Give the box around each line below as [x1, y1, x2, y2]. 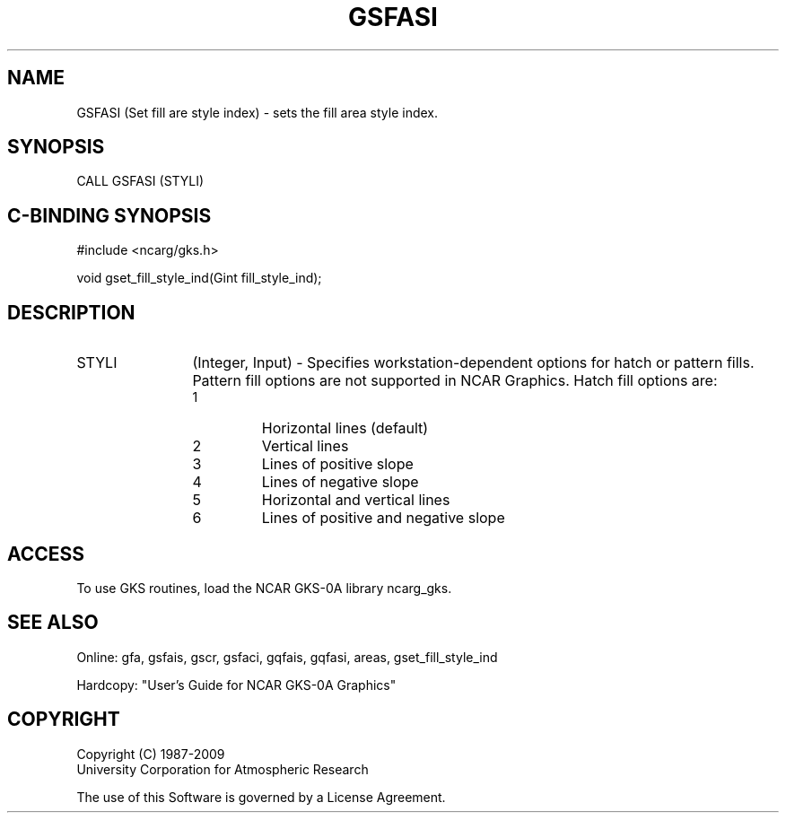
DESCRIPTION [7, 301, 135, 324]
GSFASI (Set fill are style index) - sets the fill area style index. [76, 104, 439, 120]
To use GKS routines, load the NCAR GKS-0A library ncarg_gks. [76, 580, 452, 596]
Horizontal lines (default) [261, 419, 429, 438]
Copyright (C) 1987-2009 [76, 746, 225, 762]
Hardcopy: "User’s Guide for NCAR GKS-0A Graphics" [76, 676, 397, 693]
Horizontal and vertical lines [261, 491, 450, 510]
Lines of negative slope [261, 473, 419, 492]
